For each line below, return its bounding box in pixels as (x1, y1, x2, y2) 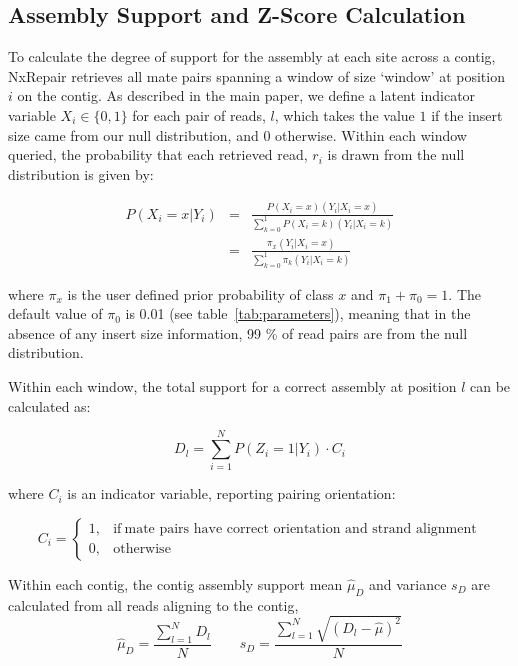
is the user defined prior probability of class (67, 283, 334, 304)
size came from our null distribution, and (8, 124, 259, 145)
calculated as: (8, 395, 91, 416)
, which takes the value (274, 104, 415, 125)
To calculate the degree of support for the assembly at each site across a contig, (8, 46, 496, 67)
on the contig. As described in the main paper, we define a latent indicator (17, 85, 476, 106)
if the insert (431, 104, 503, 125)
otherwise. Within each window (275, 124, 467, 145)
